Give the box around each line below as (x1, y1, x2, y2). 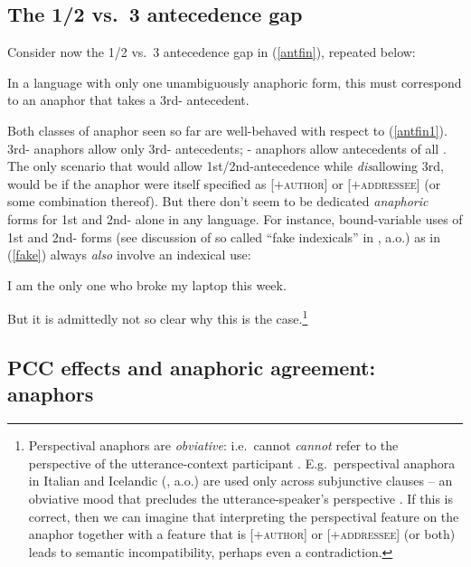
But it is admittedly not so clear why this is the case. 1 (7, 307, 308, 327)
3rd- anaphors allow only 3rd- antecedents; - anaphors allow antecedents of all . (7, 138, 447, 157)
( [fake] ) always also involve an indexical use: (7, 245, 251, 264)
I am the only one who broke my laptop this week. (7, 275, 287, 294)
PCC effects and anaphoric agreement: (7, 353, 376, 381)
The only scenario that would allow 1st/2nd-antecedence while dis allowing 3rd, (7, 156, 444, 175)
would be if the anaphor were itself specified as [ (7, 174, 275, 193)
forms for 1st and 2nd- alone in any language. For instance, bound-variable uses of (7, 209, 463, 228)
